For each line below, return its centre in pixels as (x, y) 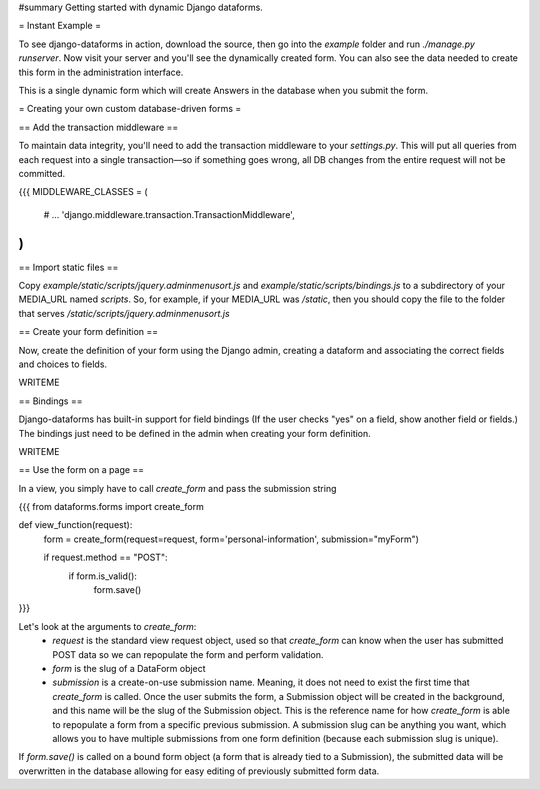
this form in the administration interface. (101, 72)
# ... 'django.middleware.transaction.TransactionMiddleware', (169, 214)
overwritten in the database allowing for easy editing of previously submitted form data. (199, 771)
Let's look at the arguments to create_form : (107, 626)
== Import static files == (68, 267)
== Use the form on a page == (81, 470)
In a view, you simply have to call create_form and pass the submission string (177, 488)
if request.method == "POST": (106, 557)
